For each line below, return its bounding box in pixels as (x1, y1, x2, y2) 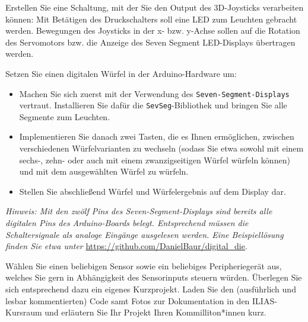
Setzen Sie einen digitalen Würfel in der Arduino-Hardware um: (5, 67, 237, 79)
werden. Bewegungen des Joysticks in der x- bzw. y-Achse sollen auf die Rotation (5, 24, 300, 37)
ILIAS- (252, 294, 277, 307)
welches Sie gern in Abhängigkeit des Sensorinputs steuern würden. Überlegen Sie (5, 271, 302, 284)
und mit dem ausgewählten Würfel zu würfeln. (19, 165, 189, 178)
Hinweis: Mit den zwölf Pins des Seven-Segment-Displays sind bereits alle (5, 205, 272, 217)
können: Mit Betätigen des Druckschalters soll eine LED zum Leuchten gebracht (5, 12, 297, 25)
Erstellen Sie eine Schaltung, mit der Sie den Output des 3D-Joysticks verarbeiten (5, 1, 304, 13)
